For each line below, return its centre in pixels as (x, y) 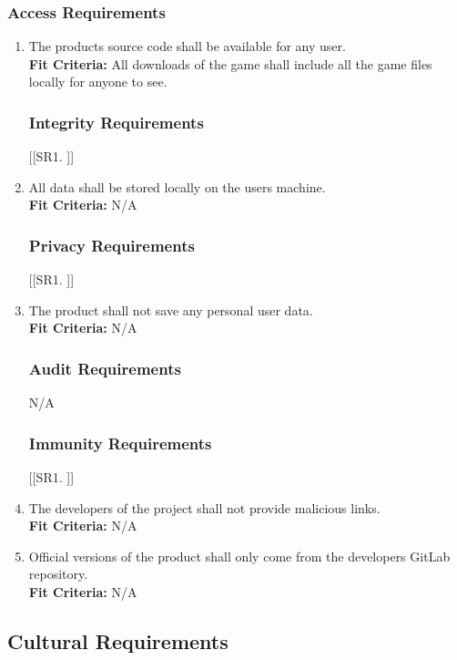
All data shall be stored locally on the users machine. (177, 186)
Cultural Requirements (118, 640)
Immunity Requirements (120, 443)
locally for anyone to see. (98, 82)
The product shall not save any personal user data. (171, 309)
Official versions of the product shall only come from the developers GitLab (239, 556)
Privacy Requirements (112, 245)
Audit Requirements (105, 368)
